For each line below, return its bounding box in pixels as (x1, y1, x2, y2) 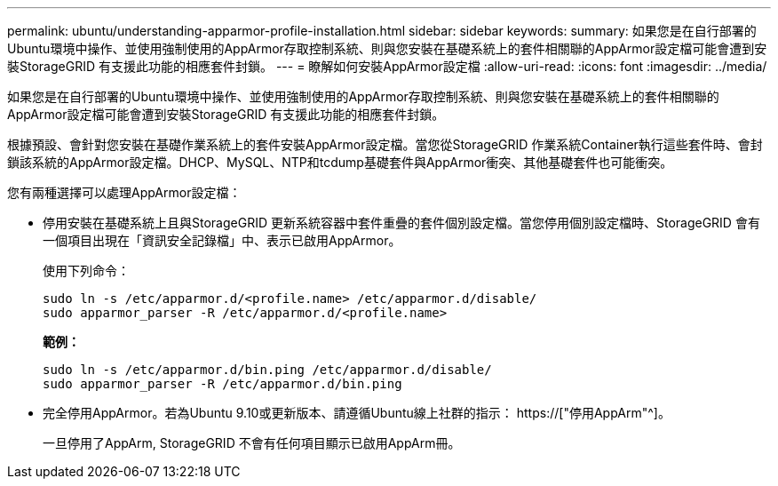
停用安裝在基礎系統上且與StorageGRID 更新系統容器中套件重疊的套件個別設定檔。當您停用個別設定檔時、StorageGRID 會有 (43, 215, 760, 230)
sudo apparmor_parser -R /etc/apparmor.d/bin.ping (43, 377, 402, 391)
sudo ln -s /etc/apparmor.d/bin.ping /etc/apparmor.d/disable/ (43, 363, 492, 377)
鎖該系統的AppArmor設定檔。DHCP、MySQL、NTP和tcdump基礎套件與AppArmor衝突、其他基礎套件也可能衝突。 (7, 155, 673, 170)
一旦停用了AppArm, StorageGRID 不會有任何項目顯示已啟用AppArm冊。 (43, 435, 461, 450)
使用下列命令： (43, 263, 130, 278)
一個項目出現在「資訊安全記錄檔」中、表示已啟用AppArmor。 (43, 233, 401, 248)
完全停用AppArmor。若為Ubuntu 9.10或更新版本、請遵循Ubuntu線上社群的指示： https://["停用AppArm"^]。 (43, 405, 671, 420)
